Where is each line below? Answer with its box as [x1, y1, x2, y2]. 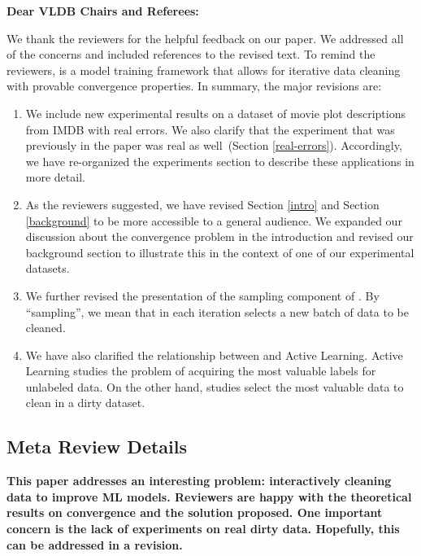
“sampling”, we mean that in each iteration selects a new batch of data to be [25, 303, 409, 320]
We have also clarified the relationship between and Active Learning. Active [25, 346, 403, 363]
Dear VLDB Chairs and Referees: [7, 2, 199, 19]
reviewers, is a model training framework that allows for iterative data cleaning [7, 61, 401, 78]
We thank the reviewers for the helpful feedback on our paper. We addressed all [7, 29, 404, 46]
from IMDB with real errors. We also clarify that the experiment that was [25, 120, 395, 138]
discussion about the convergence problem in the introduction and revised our [25, 228, 414, 245]
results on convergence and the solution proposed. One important [7, 504, 383, 521]
